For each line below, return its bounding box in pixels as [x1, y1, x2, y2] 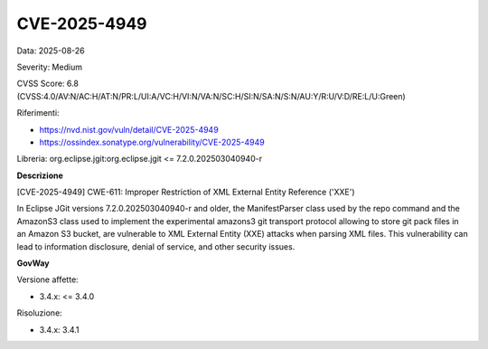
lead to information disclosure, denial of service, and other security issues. [16, 241, 296, 252]
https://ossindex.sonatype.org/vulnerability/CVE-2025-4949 [39, 137, 266, 147]
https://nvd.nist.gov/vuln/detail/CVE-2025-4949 [39, 124, 219, 135]
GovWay [16, 258, 50, 269]
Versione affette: [16, 274, 79, 285]
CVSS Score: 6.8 [16, 78, 79, 90]
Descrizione [16, 170, 63, 181]
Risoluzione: [16, 307, 62, 318]
